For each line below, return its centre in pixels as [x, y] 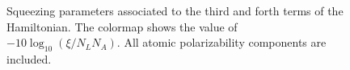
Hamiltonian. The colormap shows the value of [122, 26]
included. [29, 58]
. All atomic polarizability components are [221, 42]
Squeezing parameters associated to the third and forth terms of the [175, 10]
